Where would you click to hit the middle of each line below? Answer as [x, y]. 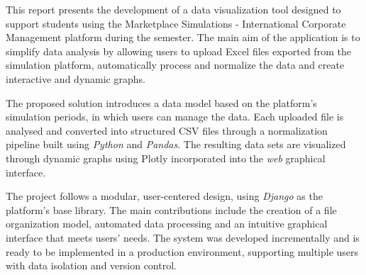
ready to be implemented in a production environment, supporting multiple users [182, 251]
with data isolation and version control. [91, 265]
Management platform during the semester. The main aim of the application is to [183, 37]
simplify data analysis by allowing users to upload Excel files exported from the [178, 51]
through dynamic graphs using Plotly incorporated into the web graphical [166, 158]
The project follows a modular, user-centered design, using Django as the [164, 196]
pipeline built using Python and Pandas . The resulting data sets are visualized [176, 144]
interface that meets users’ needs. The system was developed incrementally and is [183, 237]
